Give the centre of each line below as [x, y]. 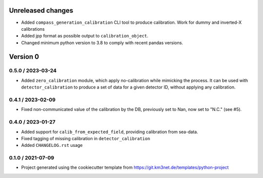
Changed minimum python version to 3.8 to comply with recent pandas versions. [102, 43]
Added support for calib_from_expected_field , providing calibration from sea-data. [110, 132]
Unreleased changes [41, 10]
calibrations [33, 29]
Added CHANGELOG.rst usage [52, 145]
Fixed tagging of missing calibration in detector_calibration [86, 138]
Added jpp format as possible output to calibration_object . [85, 36]
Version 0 [24, 57]
